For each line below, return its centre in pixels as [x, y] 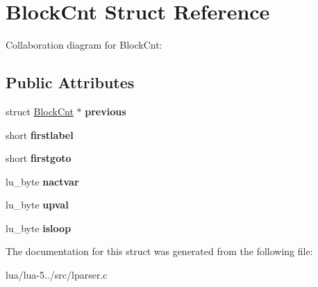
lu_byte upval [37, 205]
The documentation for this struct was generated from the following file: [159, 251]
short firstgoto [39, 158]
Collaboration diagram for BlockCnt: [84, 45]
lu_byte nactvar [42, 181]
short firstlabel [40, 134]
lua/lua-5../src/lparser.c [57, 275]
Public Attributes [70, 82]
